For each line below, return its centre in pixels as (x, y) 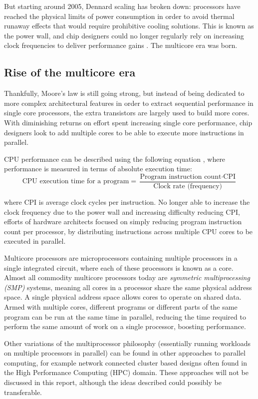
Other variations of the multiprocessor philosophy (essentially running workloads (127, 343)
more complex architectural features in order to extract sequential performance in (129, 103)
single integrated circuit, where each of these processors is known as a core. (119, 267)
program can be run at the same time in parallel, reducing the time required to (125, 316)
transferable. (23, 392)
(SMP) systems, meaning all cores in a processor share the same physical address (128, 287)
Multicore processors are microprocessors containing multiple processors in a (121, 257)
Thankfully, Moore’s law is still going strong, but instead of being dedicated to (124, 93)
